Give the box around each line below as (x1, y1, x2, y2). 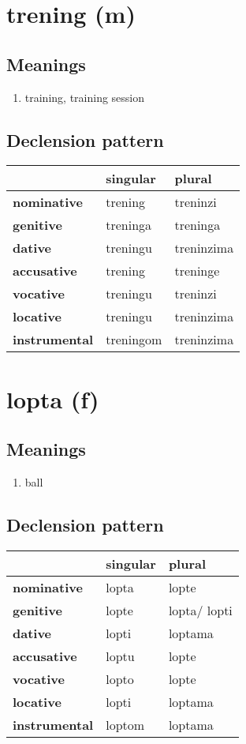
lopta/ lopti (168, 600, 233, 619)
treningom (106, 330, 162, 349)
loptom (106, 715, 145, 734)
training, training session (24, 88, 145, 105)
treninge (174, 261, 220, 280)
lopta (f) (6, 382, 99, 415)
